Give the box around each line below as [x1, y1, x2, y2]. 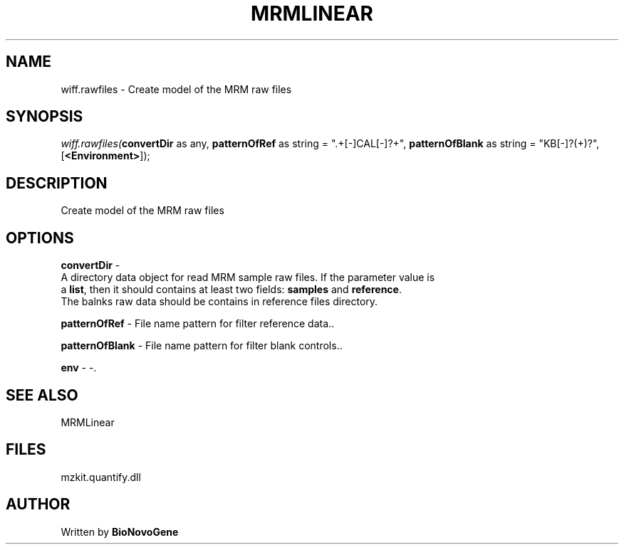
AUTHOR [6, 495, 71, 514]
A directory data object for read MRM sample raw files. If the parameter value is [61, 271, 435, 284]
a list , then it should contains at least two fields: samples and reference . [61, 283, 402, 296]
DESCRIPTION [6, 174, 108, 192]
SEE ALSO [6, 386, 78, 404]
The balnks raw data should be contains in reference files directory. [61, 295, 378, 308]
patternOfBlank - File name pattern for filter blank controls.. [61, 339, 343, 352]
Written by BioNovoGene [61, 525, 179, 538]
